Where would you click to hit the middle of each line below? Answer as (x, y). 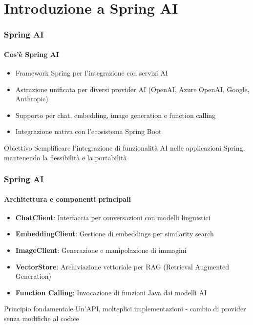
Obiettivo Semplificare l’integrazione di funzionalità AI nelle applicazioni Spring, (125, 147)
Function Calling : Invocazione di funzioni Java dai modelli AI (111, 292)
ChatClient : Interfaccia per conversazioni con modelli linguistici (113, 217)
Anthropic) (32, 99)
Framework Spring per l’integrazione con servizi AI (92, 73)
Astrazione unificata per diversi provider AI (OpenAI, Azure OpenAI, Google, (132, 89)
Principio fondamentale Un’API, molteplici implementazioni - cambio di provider (125, 309)
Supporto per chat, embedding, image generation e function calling (116, 115)
